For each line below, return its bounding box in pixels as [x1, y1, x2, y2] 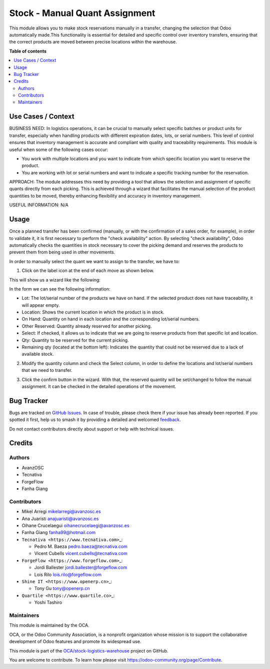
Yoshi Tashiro [34, 599, 62, 605]
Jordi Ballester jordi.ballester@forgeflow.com [34, 564, 127, 570]
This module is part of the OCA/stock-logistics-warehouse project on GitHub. [9, 647, 168, 653]
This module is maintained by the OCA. [9, 622, 89, 628]
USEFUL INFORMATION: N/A [9, 202, 68, 208]
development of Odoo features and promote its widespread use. [9, 638, 141, 644]
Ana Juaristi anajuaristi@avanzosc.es [21, 515, 99, 521]
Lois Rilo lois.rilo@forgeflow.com [34, 571, 102, 577]
